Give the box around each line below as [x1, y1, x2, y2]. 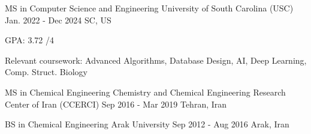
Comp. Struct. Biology [5, 65, 87, 78]
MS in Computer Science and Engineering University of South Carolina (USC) [5, 2, 294, 14]
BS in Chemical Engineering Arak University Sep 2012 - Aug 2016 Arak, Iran [5, 118, 289, 130]
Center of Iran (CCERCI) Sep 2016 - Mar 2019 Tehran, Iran [5, 97, 227, 110]
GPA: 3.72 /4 [5, 34, 54, 46]
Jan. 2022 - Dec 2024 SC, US [5, 13, 111, 26]
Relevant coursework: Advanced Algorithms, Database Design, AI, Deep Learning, [5, 53, 307, 66]
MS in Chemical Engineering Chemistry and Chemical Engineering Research [5, 85, 286, 98]
